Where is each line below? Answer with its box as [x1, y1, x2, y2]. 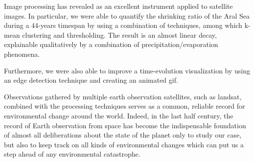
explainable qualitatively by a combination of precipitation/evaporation [4, 39, 218, 49]
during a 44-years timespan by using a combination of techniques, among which [4, 20, 242, 30]
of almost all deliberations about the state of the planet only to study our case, [4, 130, 242, 140]
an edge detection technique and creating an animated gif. [4, 75, 178, 85]
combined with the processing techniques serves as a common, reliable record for [4, 101, 245, 111]
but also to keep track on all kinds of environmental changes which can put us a [4, 139, 244, 149]
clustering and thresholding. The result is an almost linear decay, [22, 29, 217, 40]
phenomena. [4, 48, 40, 59]
